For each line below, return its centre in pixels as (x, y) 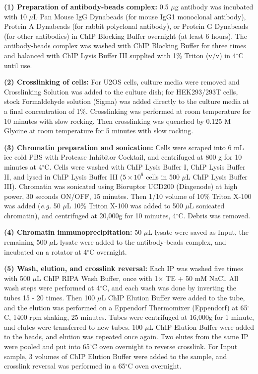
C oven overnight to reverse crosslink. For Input (165, 346)
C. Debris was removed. (214, 215)
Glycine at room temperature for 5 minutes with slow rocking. (99, 131)
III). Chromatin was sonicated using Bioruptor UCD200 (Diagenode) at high (121, 186)
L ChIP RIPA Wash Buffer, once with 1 (97, 278)
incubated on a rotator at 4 (46, 251)
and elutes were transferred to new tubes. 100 (73, 327)
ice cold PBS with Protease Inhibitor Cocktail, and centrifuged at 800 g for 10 (123, 157)
